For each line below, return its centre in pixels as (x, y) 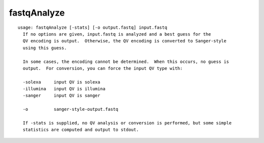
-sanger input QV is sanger (61, 96)
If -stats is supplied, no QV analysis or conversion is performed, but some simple (127, 123)
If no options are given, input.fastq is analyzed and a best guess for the (117, 34)
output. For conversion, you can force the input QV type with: (103, 68)
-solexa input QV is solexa (61, 82)
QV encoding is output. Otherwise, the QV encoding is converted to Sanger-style (125, 41)
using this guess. (45, 48)
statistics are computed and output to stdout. (81, 130)
